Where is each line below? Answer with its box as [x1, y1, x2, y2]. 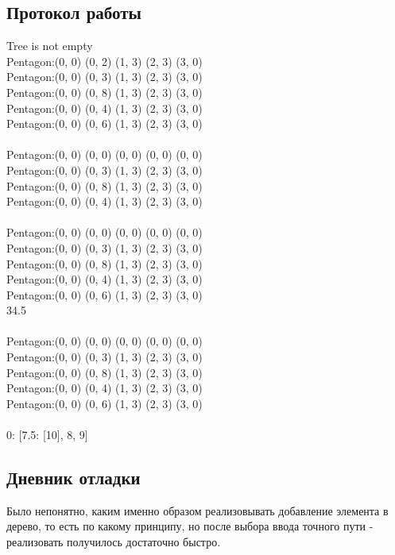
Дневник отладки [6, 465, 141, 490]
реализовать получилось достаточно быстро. [6, 534, 221, 550]
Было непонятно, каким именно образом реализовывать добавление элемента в [6, 502, 389, 518]
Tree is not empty [6, 37, 93, 54]
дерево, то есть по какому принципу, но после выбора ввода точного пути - [6, 518, 374, 534]
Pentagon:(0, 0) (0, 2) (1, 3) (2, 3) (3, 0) [6, 52, 203, 69]
